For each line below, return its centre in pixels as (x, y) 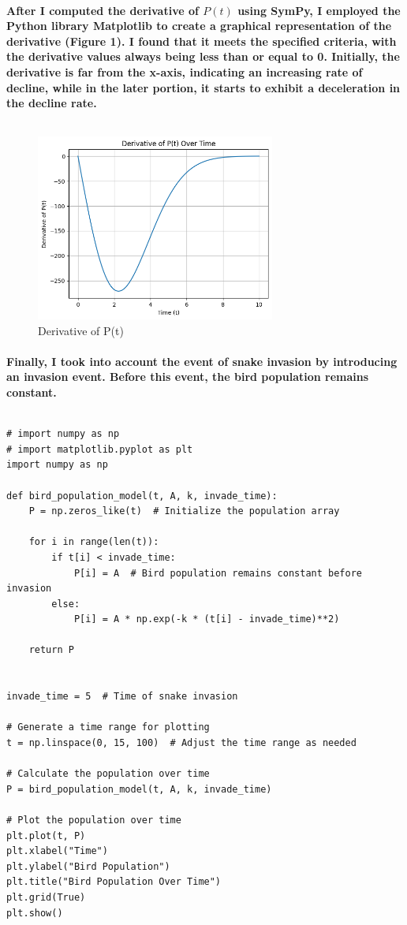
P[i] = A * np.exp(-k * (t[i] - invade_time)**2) (207, 619)
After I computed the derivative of (103, 10)
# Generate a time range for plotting (108, 727)
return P (51, 650)
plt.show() (35, 913)
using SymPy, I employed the (319, 10)
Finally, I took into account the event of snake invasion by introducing (202, 361)
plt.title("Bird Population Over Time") (114, 882)
